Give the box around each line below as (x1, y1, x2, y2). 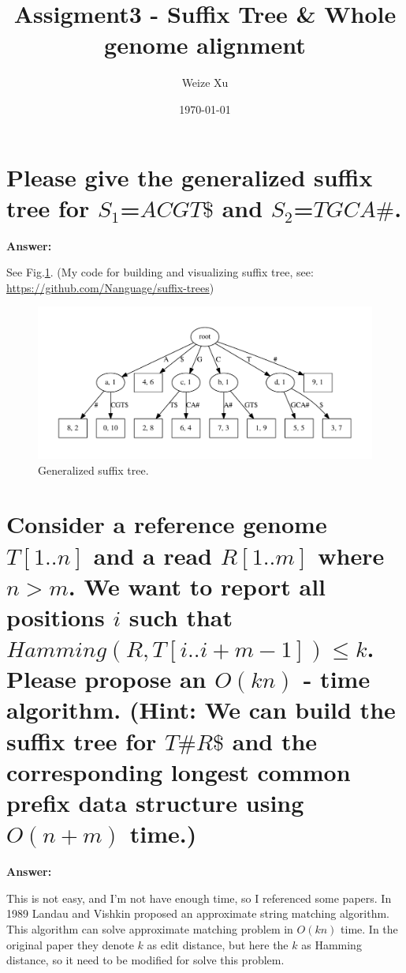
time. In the (341, 920, 398, 937)
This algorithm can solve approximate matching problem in (6, 920, 293, 937)
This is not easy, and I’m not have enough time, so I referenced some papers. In (6, 889, 392, 906)
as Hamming (301, 936, 362, 952)
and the (232, 724, 318, 757)
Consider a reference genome (6, 508, 327, 540)
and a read (93, 539, 212, 571)
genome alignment (104, 28, 306, 61)
